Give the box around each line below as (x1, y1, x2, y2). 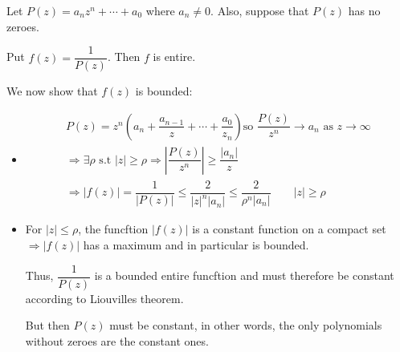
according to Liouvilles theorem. (25, 289, 184, 306)
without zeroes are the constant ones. (25, 332, 209, 349)
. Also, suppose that (210, 2, 309, 18)
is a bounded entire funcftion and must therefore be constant (94, 267, 394, 283)
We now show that (6, 83, 98, 99)
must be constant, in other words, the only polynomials (109, 317, 382, 334)
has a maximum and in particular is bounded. (83, 236, 309, 253)
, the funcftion (78, 221, 149, 237)
